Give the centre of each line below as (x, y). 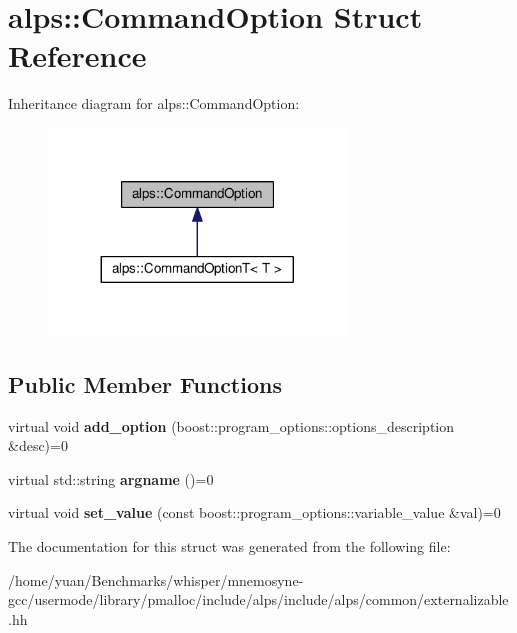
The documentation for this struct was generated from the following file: (229, 545)
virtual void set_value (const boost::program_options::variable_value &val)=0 (254, 512)
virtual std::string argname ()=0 (111, 478)
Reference (77, 55)
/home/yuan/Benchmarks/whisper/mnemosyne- (156, 579)
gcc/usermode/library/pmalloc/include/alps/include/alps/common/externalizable (258, 599)
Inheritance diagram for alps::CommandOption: (154, 103)
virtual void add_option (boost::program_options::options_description (231, 425)
